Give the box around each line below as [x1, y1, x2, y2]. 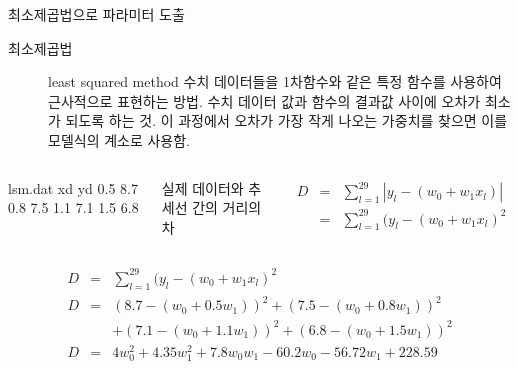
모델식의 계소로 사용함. [48, 129, 191, 150]
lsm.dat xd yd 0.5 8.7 [8, 177, 138, 198]
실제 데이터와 [161, 177, 244, 198]
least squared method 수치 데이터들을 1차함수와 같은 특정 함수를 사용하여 [48, 71, 502, 92]
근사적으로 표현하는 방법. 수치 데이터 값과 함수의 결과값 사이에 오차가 [48, 90, 481, 111]
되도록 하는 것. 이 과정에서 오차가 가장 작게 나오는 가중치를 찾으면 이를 [65, 110, 508, 131]
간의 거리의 [192, 197, 262, 218]
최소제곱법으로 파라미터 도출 [8, 4, 185, 24]
